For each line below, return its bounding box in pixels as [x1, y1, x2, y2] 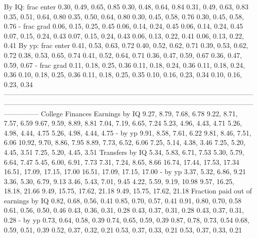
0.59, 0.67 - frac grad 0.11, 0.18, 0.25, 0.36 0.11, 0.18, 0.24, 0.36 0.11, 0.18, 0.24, [4, 59, 245, 70]
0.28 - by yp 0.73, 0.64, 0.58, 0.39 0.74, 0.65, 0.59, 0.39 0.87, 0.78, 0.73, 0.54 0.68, [4, 215, 250, 225]
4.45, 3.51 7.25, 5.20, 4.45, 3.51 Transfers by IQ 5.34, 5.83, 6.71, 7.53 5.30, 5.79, [4, 146, 244, 157]
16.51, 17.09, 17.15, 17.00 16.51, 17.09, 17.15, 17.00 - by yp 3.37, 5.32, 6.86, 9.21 [4, 166, 246, 177]
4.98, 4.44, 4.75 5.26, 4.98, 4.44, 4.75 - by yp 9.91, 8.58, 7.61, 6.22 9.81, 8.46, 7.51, [4, 127, 252, 138]
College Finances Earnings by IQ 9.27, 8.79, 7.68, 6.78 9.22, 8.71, [41, 108, 238, 118]
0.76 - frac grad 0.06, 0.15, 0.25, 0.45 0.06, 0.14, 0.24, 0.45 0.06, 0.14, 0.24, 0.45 [4, 21, 243, 31]
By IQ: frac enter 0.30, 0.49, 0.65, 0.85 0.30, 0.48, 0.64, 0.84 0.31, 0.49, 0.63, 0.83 [4, 1, 249, 11]
